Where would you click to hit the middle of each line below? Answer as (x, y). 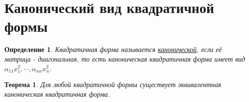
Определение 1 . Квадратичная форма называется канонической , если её (113, 49)
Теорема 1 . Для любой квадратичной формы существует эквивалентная (113, 84)
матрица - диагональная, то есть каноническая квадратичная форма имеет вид (125, 58)
